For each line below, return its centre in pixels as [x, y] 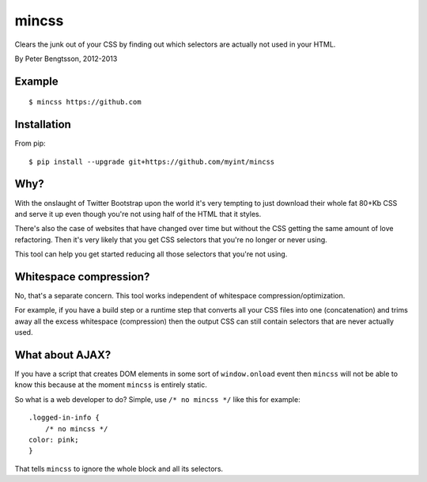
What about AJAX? [63, 355]
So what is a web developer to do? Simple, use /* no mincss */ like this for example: [157, 399]
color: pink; [54, 440]
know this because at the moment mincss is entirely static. [111, 385]
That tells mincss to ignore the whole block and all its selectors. [119, 469]
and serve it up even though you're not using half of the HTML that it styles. [138, 214]
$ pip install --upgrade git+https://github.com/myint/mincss [152, 161]
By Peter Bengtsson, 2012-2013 [66, 59]
